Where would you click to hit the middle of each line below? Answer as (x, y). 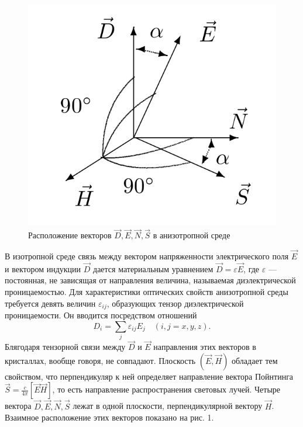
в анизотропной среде (192, 235)
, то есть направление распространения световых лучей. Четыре (166, 389)
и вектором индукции (43, 268)
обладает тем (255, 360)
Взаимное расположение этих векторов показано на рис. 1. (109, 417)
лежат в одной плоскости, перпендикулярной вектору (168, 406)
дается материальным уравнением (153, 268)
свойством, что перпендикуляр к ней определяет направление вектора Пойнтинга (149, 376)
